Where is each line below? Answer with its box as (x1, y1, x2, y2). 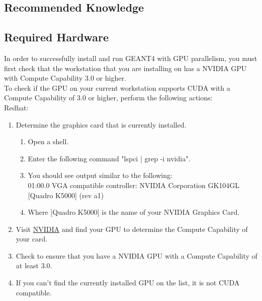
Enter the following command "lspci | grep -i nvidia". (28, 153, 191, 163)
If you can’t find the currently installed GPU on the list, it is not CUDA (16, 277, 240, 288)
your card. (16, 233, 48, 244)
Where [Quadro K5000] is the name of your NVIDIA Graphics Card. (28, 207, 240, 217)
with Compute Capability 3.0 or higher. (4, 73, 126, 83)
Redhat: (4, 102, 29, 112)
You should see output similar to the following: (28, 170, 172, 180)
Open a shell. (28, 136, 69, 147)
